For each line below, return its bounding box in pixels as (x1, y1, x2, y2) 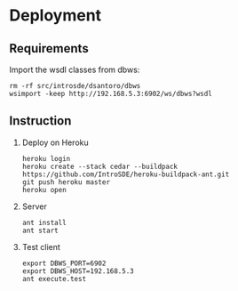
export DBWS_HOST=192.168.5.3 (21, 266, 135, 276)
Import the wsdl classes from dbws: (9, 64, 140, 75)
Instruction (9, 113, 72, 129)
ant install (21, 218, 67, 227)
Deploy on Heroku (21, 137, 89, 148)
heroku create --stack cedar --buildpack (21, 162, 178, 171)
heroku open (21, 185, 67, 194)
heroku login (21, 154, 71, 163)
